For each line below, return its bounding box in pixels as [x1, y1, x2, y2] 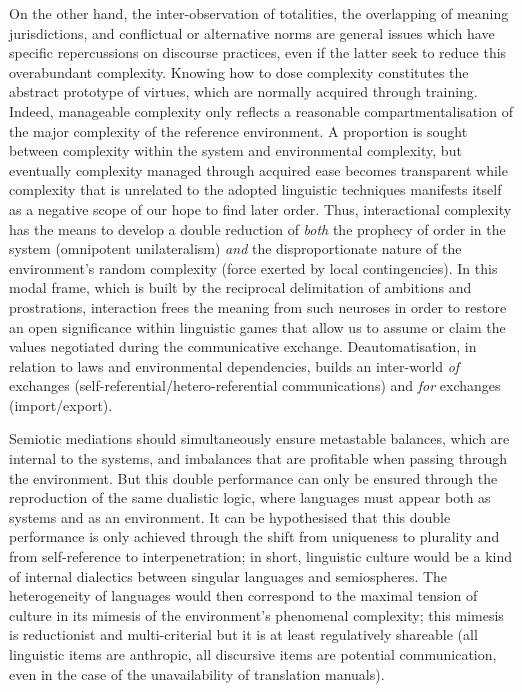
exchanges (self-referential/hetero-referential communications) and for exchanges [9, 375, 501, 396]
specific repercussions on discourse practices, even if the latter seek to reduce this [9, 42, 507, 63]
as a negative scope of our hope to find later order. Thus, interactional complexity [9, 198, 512, 219]
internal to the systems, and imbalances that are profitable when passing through [9, 448, 508, 469]
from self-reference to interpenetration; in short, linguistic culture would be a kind [9, 546, 512, 567]
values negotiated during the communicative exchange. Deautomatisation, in [9, 336, 477, 357]
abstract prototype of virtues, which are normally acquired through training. [9, 81, 478, 102]
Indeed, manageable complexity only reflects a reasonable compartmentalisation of [9, 100, 513, 121]
